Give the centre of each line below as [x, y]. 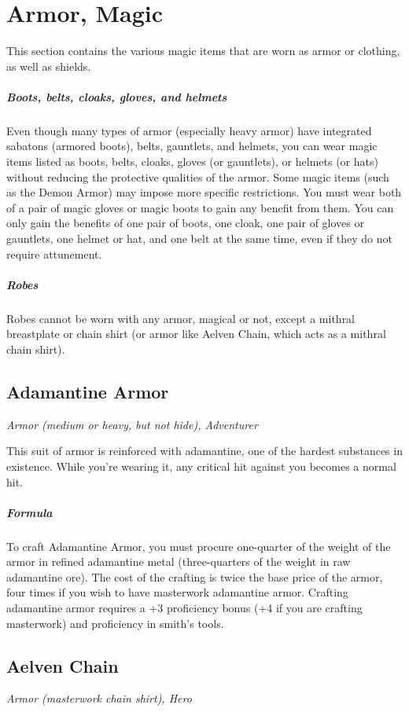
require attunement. [54, 253]
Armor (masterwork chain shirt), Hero [99, 698]
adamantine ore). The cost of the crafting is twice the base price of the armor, [195, 576]
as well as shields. [49, 66]
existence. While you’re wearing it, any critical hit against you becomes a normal [201, 466]
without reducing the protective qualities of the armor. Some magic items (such [198, 176]
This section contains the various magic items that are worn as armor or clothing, [203, 51]
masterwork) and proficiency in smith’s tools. [115, 623]
